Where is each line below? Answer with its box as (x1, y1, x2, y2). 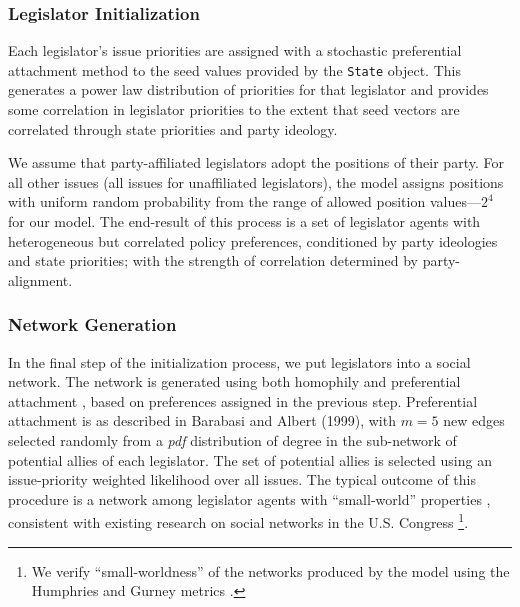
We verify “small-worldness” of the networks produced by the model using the (31, 560, 510, 581)
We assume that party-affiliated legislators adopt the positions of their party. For (8, 152, 504, 173)
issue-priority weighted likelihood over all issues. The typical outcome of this (8, 469, 477, 490)
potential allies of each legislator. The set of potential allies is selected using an (8, 449, 492, 470)
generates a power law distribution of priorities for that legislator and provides (8, 79, 489, 100)
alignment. (8, 269, 73, 290)
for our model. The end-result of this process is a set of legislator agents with (8, 211, 481, 232)
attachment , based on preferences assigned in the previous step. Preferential (8, 390, 478, 411)
